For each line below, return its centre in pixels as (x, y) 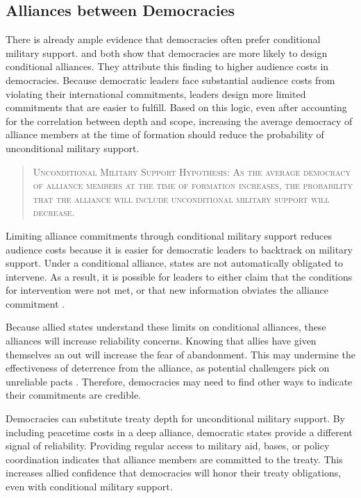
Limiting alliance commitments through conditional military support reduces (169, 235)
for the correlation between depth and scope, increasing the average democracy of (179, 121)
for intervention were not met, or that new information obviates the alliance (167, 290)
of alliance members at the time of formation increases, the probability (193, 185)
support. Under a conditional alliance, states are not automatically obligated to (175, 263)
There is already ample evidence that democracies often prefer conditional (163, 39)
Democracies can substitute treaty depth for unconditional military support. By (175, 418)
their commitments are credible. (74, 395)
